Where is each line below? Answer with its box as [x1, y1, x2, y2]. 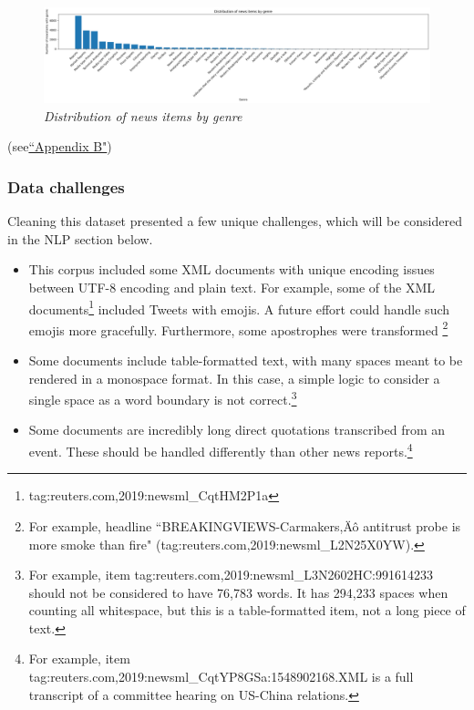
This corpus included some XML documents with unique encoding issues [28, 260, 435, 279]
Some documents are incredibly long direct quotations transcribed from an [28, 420, 446, 439]
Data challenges [7, 175, 125, 198]
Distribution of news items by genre [44, 106, 242, 125]
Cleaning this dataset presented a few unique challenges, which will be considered [7, 211, 462, 231]
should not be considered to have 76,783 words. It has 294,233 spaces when [28, 582, 448, 602]
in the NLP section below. [7, 229, 153, 248]
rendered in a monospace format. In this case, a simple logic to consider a [28, 368, 440, 387]
